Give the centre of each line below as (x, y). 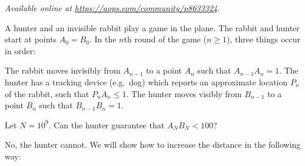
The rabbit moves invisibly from (63, 70)
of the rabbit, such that (47, 93)
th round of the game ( (165, 39)
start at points (31, 39)
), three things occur (263, 39)
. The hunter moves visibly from (184, 93)
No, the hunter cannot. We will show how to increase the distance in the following (153, 145)
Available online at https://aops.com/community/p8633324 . (112, 8)
